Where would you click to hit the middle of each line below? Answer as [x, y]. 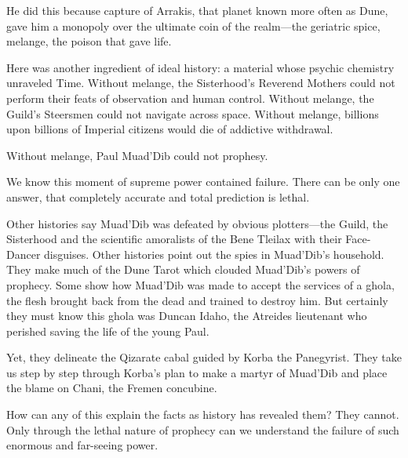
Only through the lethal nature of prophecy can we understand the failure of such [203, 429]
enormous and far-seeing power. [82, 445]
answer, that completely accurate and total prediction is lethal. [158, 196]
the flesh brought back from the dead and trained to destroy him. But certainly [197, 300]
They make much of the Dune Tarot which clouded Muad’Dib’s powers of [183, 269]
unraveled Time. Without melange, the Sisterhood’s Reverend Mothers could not [201, 83]
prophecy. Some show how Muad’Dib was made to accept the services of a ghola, [200, 284]
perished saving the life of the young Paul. [108, 331]
